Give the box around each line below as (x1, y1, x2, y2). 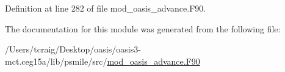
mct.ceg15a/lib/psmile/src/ (5, 54, 107, 67)
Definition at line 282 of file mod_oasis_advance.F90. (5, 2, 206, 14)
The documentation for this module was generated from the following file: (5, 22, 281, 35)
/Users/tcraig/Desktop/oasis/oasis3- (5, 43, 141, 56)
